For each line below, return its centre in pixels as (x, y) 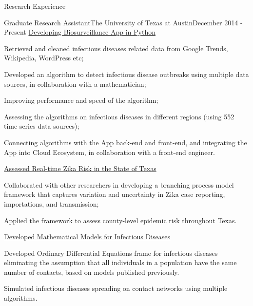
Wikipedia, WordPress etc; (44, 58)
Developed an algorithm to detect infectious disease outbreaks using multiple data (126, 74)
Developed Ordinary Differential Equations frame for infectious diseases (111, 253)
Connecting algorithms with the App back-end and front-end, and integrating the (126, 142)
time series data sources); (42, 126)
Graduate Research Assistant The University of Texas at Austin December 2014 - (123, 22)
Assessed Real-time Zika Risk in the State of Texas (80, 168)
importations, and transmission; (51, 203)
